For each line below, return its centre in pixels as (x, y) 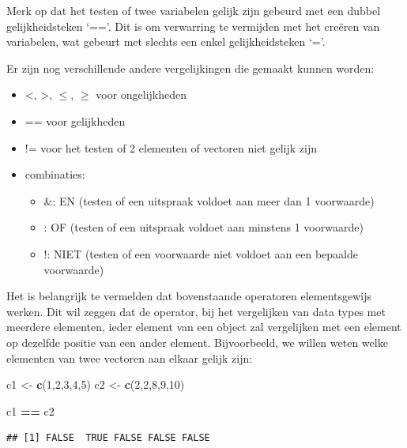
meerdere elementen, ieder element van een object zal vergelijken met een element (204, 327)
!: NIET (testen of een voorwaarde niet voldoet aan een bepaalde (201, 253)
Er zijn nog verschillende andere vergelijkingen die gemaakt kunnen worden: (190, 68)
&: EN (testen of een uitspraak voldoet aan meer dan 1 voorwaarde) (209, 200)
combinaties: (55, 174)
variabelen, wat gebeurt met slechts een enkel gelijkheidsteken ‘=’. (166, 41)
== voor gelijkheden (75, 120)
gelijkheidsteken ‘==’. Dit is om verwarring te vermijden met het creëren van (193, 26)
